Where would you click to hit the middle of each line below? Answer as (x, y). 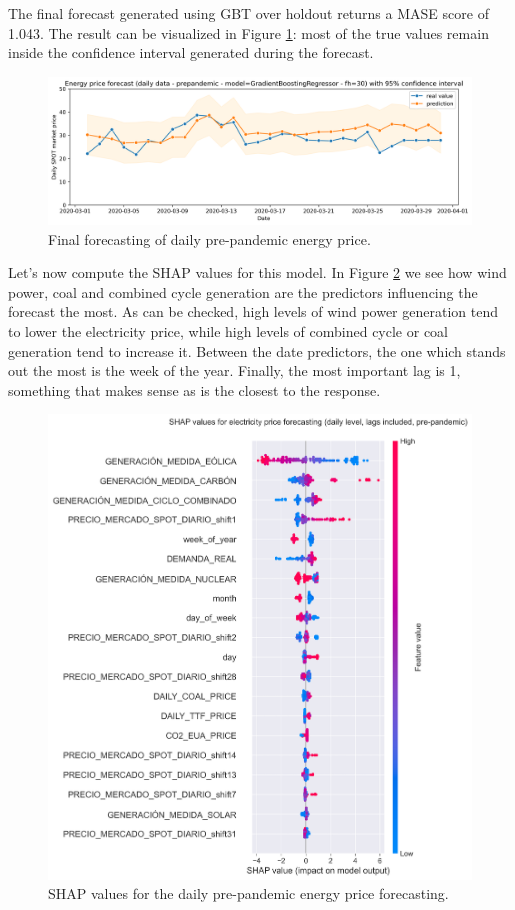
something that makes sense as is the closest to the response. (194, 389)
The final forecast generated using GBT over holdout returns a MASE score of (248, 13)
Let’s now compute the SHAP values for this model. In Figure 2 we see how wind (257, 272)
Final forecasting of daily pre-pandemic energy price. (209, 238)
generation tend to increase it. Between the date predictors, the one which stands (257, 350)
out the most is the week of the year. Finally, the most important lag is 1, (234, 370)
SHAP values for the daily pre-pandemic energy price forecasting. (248, 893)
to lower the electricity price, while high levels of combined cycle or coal (228, 330)
